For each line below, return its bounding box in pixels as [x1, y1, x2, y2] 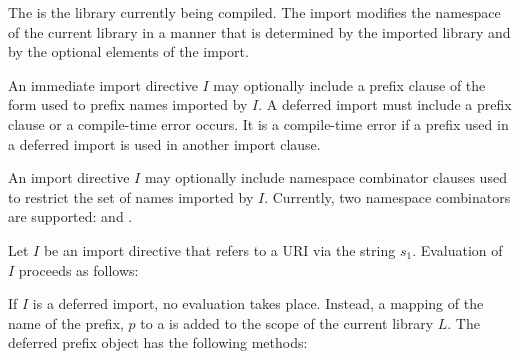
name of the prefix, [8, 312, 124, 333]
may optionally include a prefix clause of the [213, 74, 486, 95]
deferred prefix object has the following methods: [8, 332, 308, 353]
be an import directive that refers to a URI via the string [43, 239, 396, 260]
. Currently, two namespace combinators [264, 186, 511, 207]
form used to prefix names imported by [8, 94, 248, 115]
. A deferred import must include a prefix [258, 94, 512, 115]
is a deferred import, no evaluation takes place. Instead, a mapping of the [32, 293, 484, 314]
